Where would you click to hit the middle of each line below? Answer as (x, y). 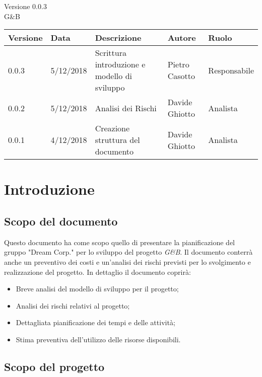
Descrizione (118, 38)
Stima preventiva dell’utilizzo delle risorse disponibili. (98, 339)
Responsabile (231, 70)
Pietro (178, 64)
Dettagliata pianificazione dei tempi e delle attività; (95, 322)
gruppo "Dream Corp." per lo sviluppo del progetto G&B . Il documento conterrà (128, 252)
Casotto (181, 76)
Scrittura (111, 53)
